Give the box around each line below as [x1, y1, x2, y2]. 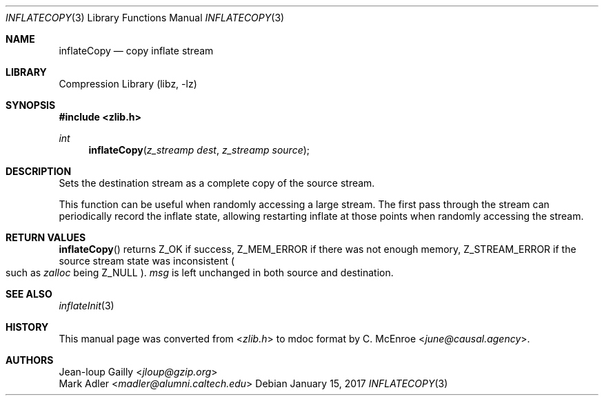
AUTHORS [6, 354, 54, 366]
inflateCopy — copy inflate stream [59, 45, 214, 56]
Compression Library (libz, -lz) [59, 78, 197, 90]
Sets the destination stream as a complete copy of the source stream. [59, 177, 375, 189]
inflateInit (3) [59, 300, 114, 311]
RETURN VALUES [6, 232, 86, 243]
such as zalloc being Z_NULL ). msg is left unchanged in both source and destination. [6, 267, 394, 278]
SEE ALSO [6, 288, 52, 300]
